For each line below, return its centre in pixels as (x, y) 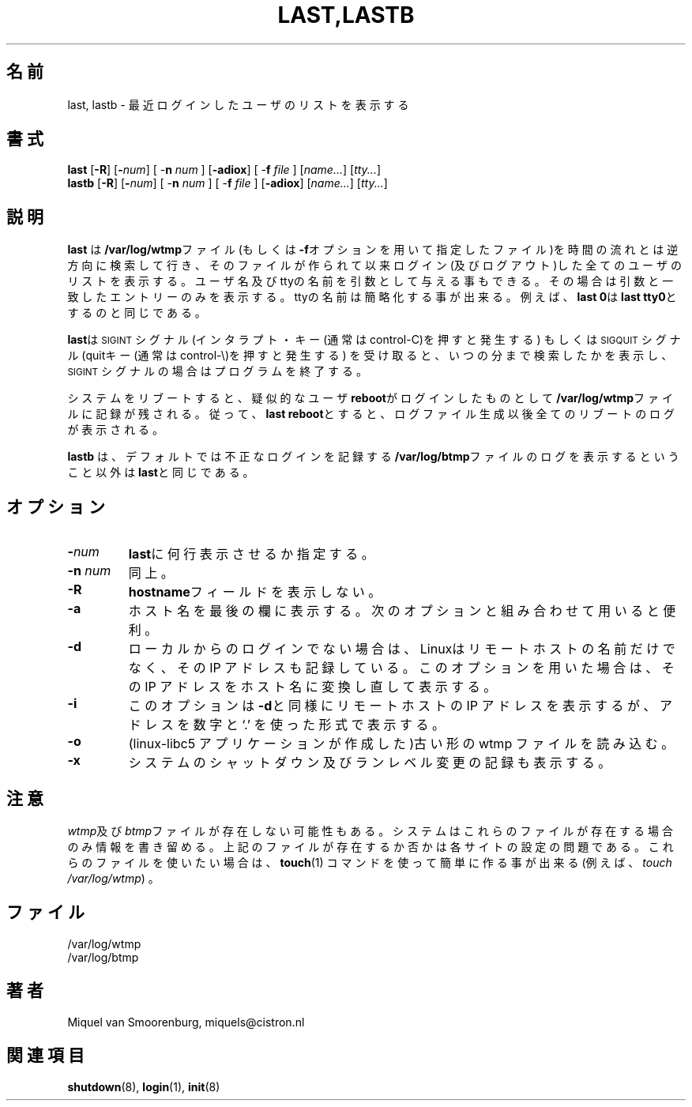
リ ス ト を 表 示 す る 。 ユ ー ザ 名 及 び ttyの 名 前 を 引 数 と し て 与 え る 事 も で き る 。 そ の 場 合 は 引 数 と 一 (370, 281)
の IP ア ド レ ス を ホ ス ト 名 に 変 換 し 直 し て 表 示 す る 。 (312, 687)
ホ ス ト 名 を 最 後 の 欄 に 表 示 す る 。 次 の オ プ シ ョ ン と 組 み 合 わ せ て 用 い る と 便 (402, 611)
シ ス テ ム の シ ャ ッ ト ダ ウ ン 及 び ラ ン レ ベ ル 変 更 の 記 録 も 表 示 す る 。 (370, 763)
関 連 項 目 (45, 1056)
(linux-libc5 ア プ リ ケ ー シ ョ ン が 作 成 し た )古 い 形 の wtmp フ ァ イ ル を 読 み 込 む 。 (401, 744)
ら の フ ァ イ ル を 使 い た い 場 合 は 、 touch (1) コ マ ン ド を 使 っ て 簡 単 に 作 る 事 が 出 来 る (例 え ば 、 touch (370, 862)
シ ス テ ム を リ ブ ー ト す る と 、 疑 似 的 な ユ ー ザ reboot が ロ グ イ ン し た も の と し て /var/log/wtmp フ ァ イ (370, 398)
